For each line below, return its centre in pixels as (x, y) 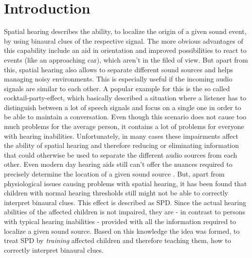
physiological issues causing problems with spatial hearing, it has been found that (126, 183)
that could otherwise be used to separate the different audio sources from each (121, 154)
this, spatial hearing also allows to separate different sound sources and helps (119, 69)
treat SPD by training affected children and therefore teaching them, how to (117, 240)
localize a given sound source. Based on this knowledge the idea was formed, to (122, 231)
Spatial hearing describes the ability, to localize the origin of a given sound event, (125, 31)
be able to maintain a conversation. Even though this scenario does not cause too (125, 117)
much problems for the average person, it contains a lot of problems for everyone (124, 126)
